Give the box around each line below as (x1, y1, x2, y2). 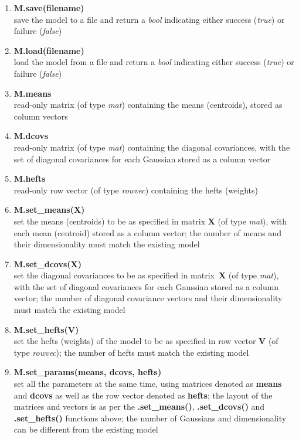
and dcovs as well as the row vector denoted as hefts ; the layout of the (13, 389, 273, 401)
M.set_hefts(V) (13, 323, 79, 335)
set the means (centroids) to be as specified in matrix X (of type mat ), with (13, 215, 287, 227)
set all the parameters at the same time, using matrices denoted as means (13, 377, 282, 390)
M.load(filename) (13, 44, 84, 56)
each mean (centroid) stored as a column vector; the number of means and (13, 226, 281, 239)
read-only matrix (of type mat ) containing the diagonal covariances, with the (13, 141, 290, 153)
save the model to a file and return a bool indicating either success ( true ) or (13, 13, 285, 25)
